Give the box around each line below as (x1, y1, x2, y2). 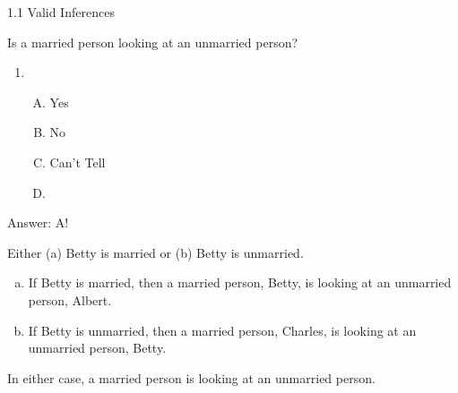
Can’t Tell (49, 152, 106, 171)
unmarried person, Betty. (28, 338, 167, 357)
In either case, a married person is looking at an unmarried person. (7, 368, 376, 387)
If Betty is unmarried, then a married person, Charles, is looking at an (28, 320, 417, 339)
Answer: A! (7, 213, 69, 232)
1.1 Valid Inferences (7, 3, 115, 21)
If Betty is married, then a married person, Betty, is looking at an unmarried (28, 273, 452, 292)
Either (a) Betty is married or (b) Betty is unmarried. (7, 243, 304, 261)
